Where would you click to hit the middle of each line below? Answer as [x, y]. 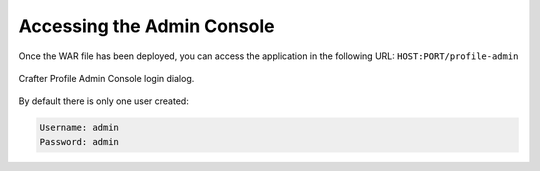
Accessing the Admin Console [146, 26]
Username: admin [79, 128]
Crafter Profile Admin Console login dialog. [106, 78]
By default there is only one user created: [103, 101]
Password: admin [79, 141]
